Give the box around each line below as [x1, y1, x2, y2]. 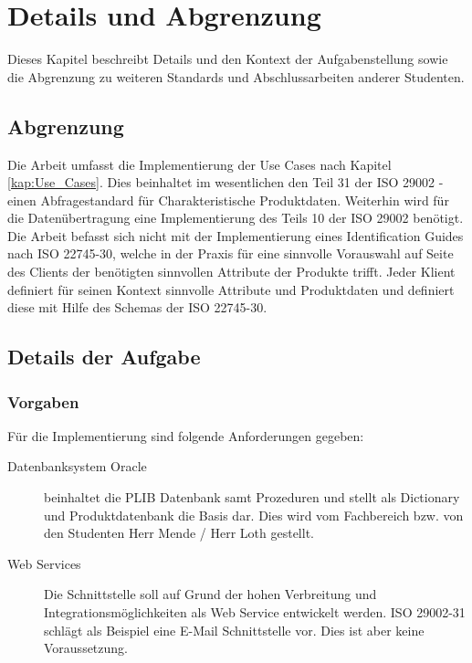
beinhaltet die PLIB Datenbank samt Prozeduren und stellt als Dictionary [44, 488, 460, 507]
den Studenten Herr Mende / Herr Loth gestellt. [44, 523, 314, 542]
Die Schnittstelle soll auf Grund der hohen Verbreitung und [44, 584, 377, 604]
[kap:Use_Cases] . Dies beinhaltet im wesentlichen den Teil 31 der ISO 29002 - [7, 173, 444, 192]
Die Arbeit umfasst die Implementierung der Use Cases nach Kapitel [7, 154, 392, 174]
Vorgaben [7, 390, 79, 413]
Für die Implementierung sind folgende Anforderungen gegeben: [7, 426, 364, 445]
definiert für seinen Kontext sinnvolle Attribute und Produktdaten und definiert [7, 279, 455, 299]
